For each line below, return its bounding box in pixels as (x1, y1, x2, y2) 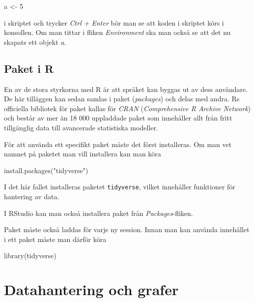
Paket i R (4, 60, 54, 76)
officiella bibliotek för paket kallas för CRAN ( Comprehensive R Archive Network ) (4, 103, 251, 113)
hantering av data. (4, 191, 59, 201)
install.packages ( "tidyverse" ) (4, 165, 88, 175)
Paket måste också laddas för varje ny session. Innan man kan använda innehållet (4, 224, 250, 235)
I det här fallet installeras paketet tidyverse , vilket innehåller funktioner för (4, 181, 235, 192)
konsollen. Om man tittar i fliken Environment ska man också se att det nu (4, 27, 231, 37)
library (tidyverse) (4, 250, 56, 261)
